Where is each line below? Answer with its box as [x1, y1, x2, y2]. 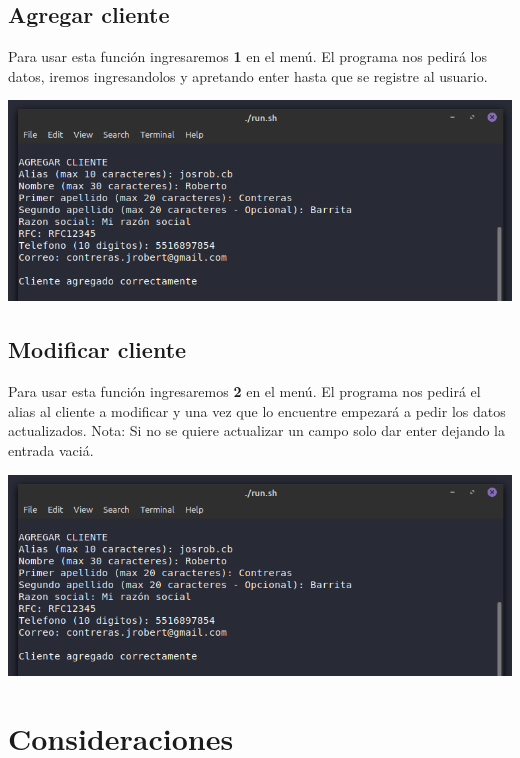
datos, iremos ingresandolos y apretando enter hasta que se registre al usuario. [8, 65, 488, 86]
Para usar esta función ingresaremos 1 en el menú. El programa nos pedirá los [8, 46, 487, 67]
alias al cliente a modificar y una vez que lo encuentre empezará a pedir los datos [8, 400, 506, 421]
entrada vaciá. [8, 440, 94, 461]
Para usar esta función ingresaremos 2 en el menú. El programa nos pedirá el [8, 381, 481, 402]
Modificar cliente [8, 334, 187, 365]
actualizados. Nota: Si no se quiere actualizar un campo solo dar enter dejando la [8, 420, 505, 441]
